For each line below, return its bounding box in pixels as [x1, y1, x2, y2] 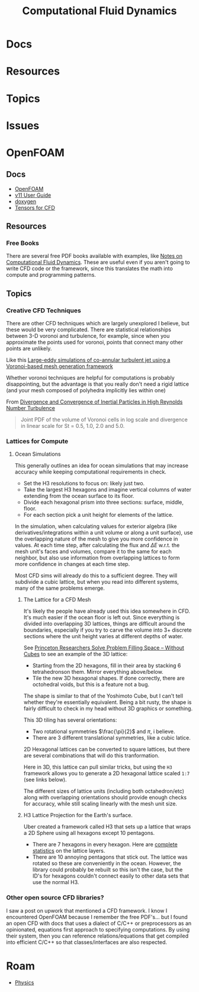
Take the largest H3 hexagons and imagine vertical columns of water [23, 486, 191, 493]
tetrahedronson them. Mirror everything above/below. [32, 668, 164, 676]
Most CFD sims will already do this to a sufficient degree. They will [14, 572, 178, 579]
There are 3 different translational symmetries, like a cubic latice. [32, 734, 191, 741]
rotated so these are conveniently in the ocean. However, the [32, 860, 181, 867]
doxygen [14, 197, 37, 205]
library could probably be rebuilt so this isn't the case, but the [32, 866, 183, 873]
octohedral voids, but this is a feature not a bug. [32, 681, 150, 688]
